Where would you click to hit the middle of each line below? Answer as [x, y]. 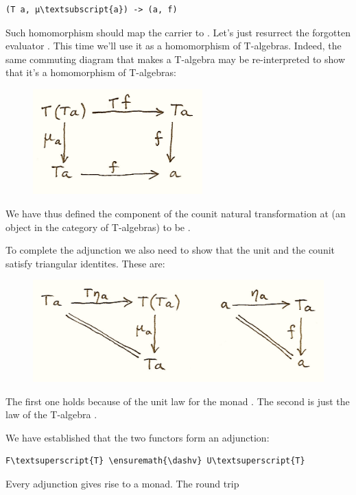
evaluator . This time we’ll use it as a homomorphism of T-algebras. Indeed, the [174, 46]
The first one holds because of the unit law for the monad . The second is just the [178, 401]
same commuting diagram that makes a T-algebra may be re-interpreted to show [176, 59]
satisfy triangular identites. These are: [85, 263]
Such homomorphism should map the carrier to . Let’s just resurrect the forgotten [178, 32]
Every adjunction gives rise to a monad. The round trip [122, 483]
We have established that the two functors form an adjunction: [138, 437]
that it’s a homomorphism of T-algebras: [91, 72]
